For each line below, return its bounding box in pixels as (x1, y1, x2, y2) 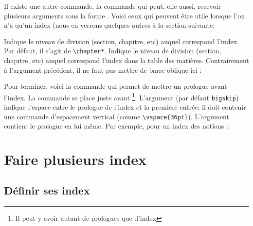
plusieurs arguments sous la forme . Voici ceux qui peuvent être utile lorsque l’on (4, 10, 245, 20)
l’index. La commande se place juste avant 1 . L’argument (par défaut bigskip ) (4, 91, 239, 102)
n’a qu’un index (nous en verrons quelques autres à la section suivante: (4, 20, 215, 30)
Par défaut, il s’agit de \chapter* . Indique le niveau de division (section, (4, 46, 221, 56)
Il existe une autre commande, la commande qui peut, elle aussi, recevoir (4, 1, 221, 11)
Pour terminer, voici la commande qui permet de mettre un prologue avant (4, 81, 227, 91)
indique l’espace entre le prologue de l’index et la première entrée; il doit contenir (4, 102, 246, 112)
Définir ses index (4, 182, 90, 197)
